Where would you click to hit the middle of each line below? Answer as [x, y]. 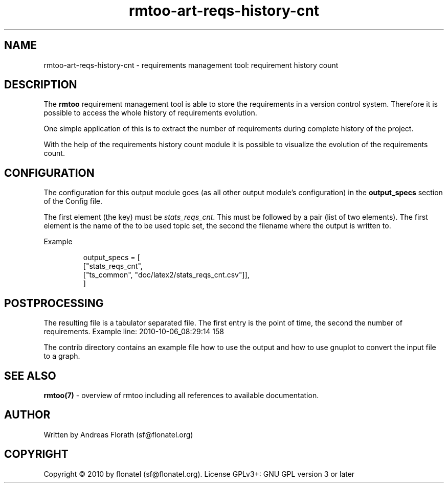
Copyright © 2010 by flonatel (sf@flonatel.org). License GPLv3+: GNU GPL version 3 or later [199, 474]
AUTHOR [27, 415]
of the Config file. [73, 201]
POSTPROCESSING [54, 303]
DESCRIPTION [41, 85]
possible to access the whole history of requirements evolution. [150, 113]
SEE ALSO [30, 376]
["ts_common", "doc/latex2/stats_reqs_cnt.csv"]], [166, 275]
